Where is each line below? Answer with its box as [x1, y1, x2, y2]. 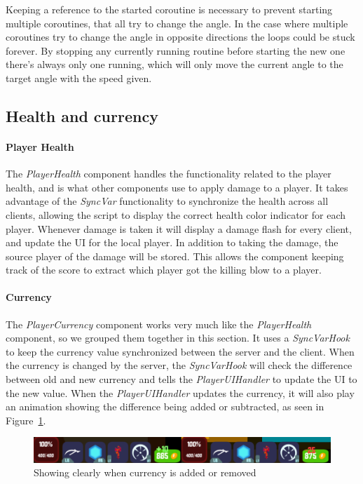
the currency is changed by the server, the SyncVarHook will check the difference [6, 358, 352, 372]
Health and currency [6, 105, 158, 126]
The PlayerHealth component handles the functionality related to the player [6, 166, 331, 181]
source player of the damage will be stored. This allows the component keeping [6, 248, 344, 263]
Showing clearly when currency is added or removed [34, 465, 256, 480]
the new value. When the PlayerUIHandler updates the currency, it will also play [6, 385, 355, 400]
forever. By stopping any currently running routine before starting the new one [6, 43, 345, 58]
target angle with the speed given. [6, 70, 152, 85]
